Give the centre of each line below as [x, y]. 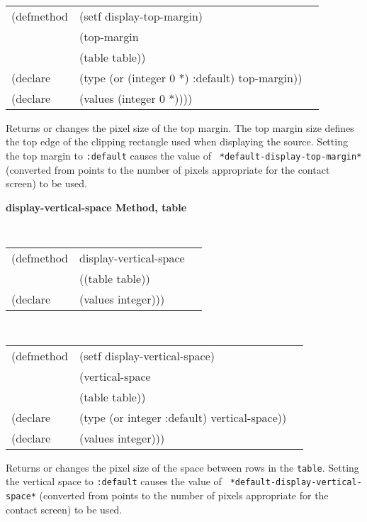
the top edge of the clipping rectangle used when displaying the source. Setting [177, 141]
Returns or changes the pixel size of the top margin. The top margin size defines [180, 127]
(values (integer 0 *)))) [136, 98]
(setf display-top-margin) [141, 16]
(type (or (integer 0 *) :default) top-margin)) [191, 77]
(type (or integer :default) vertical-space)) [183, 417]
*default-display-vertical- [296, 483]
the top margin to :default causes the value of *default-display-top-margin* [184, 155]
